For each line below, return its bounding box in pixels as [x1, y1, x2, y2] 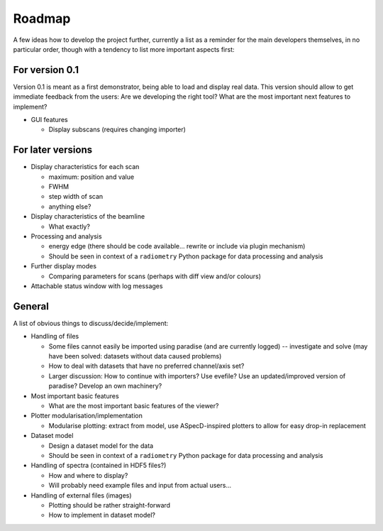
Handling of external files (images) [30, 491, 132, 500]
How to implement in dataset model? [48, 511, 156, 520]
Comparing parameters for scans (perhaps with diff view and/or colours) [48, 272, 262, 280]
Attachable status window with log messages [30, 282, 163, 290]
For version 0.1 [13, 64, 79, 76]
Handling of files [30, 332, 79, 341]
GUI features [30, 116, 68, 124]
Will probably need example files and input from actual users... [48, 481, 232, 490]
